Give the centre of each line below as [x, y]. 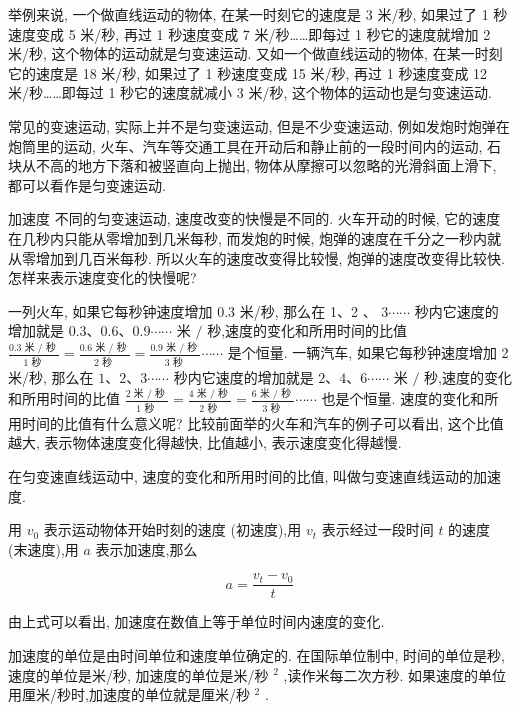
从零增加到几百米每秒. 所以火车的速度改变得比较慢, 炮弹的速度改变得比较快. [256, 257]
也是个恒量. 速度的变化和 [403, 398]
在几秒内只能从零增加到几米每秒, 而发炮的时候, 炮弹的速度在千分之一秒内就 [255, 237]
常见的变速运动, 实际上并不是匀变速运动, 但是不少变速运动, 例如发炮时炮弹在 [259, 125]
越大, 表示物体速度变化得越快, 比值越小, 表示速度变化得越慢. [205, 442]
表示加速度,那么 [146, 548]
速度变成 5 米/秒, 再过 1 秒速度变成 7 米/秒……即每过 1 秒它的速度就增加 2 [249, 33]
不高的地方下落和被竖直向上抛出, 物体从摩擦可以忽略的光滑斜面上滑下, [266, 165]
